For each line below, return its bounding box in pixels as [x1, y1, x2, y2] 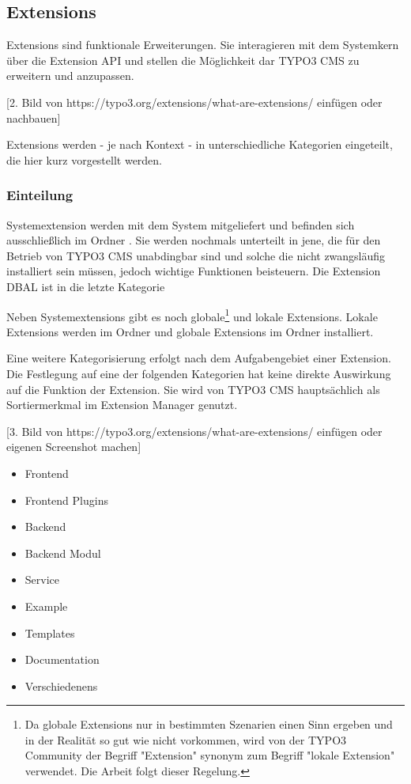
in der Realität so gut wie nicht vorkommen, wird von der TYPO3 [25, 731, 347, 748]
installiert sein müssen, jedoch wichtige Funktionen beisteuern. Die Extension [6, 263, 381, 279]
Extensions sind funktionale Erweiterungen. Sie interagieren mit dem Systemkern [6, 36, 399, 53]
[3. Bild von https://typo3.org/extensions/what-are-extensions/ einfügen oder [6, 422, 383, 439]
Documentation [25, 651, 100, 668]
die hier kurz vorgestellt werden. [6, 151, 163, 168]
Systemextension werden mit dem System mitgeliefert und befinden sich [6, 216, 355, 233]
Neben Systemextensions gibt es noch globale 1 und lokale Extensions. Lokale [6, 305, 378, 324]
